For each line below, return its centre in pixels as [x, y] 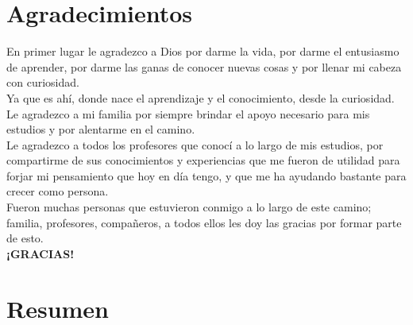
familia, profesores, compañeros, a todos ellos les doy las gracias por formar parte [204, 222]
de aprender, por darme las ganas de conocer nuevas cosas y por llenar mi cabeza [204, 66]
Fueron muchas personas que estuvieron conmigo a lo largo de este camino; [189, 207]
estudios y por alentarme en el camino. [101, 129]
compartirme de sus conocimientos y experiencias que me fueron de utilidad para [203, 160]
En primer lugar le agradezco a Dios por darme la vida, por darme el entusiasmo [203, 51]
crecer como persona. [58, 191]
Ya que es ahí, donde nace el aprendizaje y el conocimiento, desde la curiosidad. [201, 97]
